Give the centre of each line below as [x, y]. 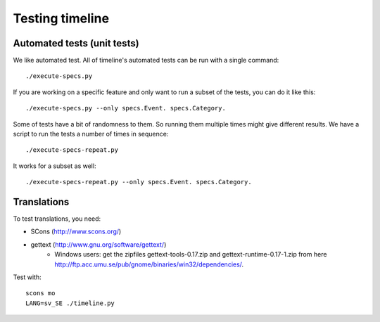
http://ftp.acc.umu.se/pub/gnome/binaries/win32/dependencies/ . [149, 264]
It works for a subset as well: [55, 166]
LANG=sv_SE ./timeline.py [70, 303]
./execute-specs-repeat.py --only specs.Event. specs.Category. [139, 182]
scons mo [40, 293]
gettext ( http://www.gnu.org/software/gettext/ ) [99, 244]
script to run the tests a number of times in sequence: [91, 134]
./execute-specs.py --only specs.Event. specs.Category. [126, 108]
